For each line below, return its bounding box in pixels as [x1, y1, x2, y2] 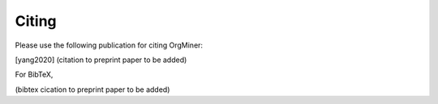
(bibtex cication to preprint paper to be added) [15, 85, 170, 94]
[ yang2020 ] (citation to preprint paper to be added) [15, 55, 187, 64]
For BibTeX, [15, 69, 54, 80]
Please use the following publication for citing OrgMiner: [15, 40, 203, 50]
